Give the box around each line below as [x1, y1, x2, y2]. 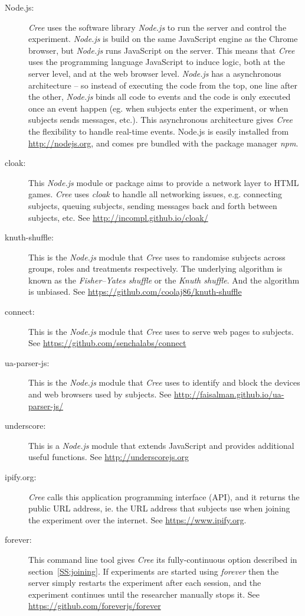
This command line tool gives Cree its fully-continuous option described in [28, 553, 297, 565]
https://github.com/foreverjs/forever [28, 599, 161, 612]
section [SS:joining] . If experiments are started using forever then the [28, 565, 279, 577]
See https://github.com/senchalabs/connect [28, 337, 186, 349]
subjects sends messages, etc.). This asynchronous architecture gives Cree [28, 113, 293, 126]
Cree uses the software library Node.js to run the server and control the [28, 21, 287, 33]
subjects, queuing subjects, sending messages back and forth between [28, 199, 277, 211]
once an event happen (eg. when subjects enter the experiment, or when [28, 102, 288, 114]
